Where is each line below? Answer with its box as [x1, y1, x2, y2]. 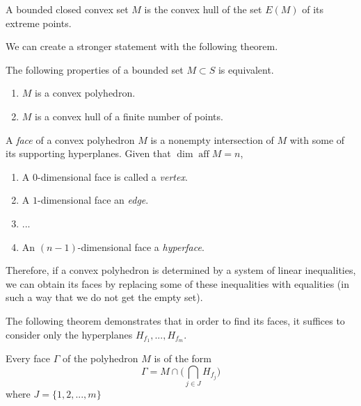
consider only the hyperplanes [6, 327, 133, 341]
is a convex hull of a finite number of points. [35, 108, 223, 123]
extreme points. [6, 15, 72, 30]
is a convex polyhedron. [35, 86, 136, 100]
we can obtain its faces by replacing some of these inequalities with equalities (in [6, 276, 349, 291]
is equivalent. [218, 62, 274, 76]
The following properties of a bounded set [6, 62, 184, 76]
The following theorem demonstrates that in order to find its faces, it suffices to [6, 313, 345, 327]
